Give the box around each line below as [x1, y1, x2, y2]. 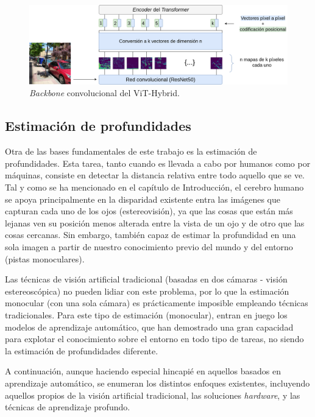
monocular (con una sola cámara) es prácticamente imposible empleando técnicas [5, 296, 308, 309]
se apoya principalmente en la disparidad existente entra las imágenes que [5, 192, 280, 205]
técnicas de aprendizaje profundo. [5, 401, 130, 413]
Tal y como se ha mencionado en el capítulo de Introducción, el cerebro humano [5, 181, 304, 194]
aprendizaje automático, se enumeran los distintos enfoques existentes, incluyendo [5, 376, 310, 389]
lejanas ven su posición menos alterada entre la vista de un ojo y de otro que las [5, 216, 305, 229]
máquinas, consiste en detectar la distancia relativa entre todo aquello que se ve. [5, 169, 305, 181]
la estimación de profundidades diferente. [5, 344, 158, 357]
